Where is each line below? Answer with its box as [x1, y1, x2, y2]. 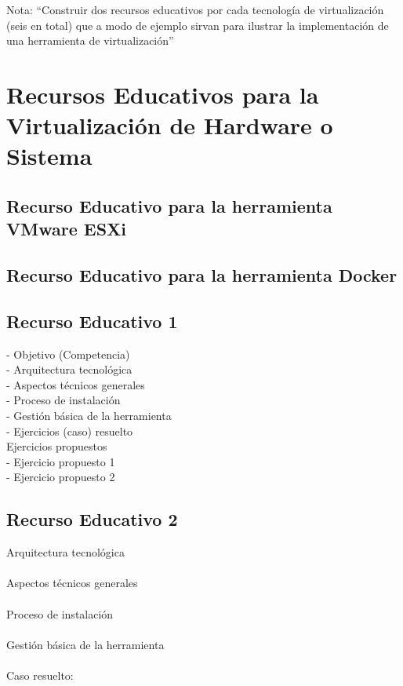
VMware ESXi [6, 217, 127, 241]
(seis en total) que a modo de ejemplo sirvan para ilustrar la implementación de [6, 16, 389, 33]
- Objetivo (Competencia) [6, 345, 130, 362]
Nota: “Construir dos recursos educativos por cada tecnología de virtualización [6, 2, 384, 17]
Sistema [6, 140, 93, 172]
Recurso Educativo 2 [6, 507, 178, 531]
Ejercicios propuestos [6, 438, 107, 454]
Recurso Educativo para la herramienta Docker [6, 263, 398, 287]
